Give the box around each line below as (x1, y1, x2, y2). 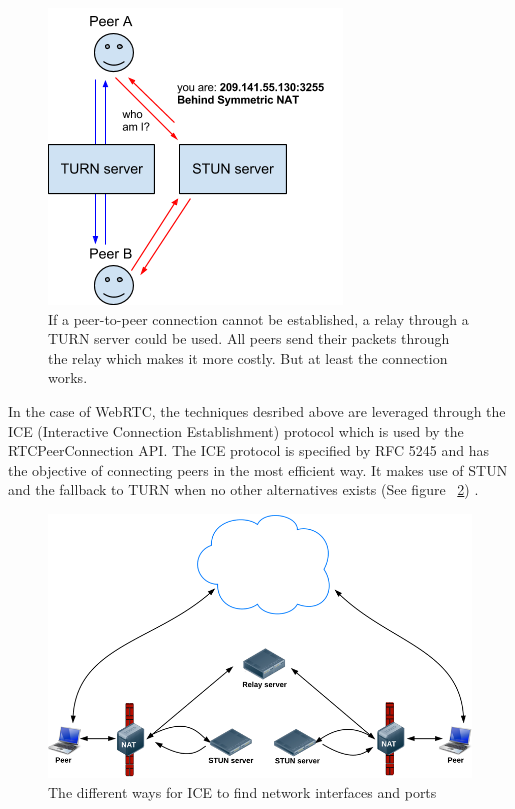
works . (48, 367, 88, 388)
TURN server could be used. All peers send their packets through (48, 328, 450, 349)
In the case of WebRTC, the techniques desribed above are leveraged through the (8, 400, 506, 421)
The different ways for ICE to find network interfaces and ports (48, 781, 437, 802)
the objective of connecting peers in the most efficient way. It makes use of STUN (8, 459, 508, 480)
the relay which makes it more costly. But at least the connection (48, 347, 448, 368)
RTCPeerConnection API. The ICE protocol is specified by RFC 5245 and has (8, 440, 489, 461)
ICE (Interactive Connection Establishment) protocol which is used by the (8, 420, 464, 441)
